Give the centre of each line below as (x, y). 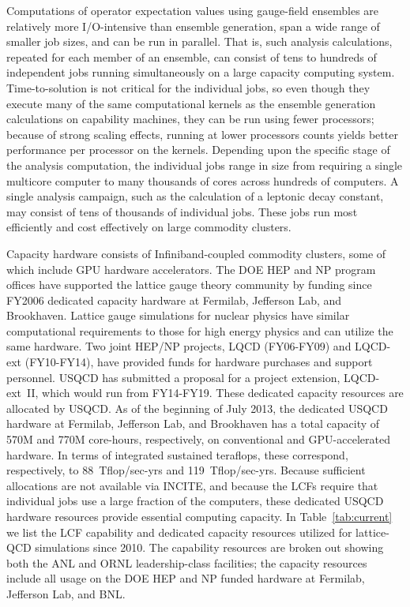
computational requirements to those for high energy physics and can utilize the (200, 330)
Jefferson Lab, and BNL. (66, 593)
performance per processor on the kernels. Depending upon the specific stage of (198, 150)
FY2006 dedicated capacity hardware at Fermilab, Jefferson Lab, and (174, 300)
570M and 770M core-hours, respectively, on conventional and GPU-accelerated (198, 439)
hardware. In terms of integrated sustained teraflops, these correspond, (177, 454)
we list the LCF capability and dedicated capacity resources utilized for (179, 532)
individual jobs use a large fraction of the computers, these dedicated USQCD (195, 501)
